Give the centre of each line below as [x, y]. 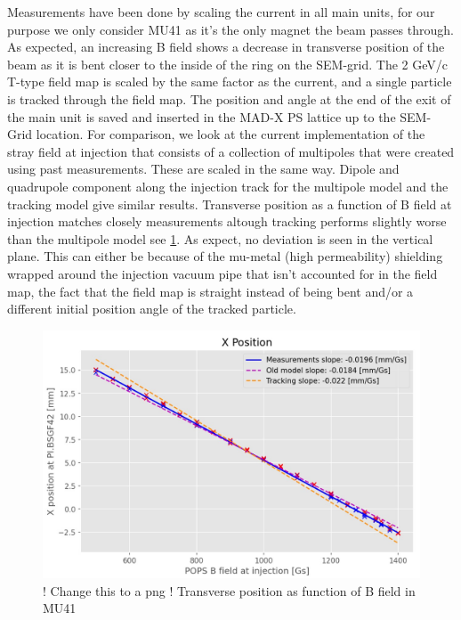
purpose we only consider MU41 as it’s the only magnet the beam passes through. [230, 29]
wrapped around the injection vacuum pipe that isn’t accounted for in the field [222, 273]
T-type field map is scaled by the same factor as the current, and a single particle [230, 82]
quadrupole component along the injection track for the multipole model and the [228, 186]
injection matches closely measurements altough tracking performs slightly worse [227, 221]
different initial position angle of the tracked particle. [152, 309]
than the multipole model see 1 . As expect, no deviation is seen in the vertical [220, 238]
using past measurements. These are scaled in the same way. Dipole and [203, 169]
